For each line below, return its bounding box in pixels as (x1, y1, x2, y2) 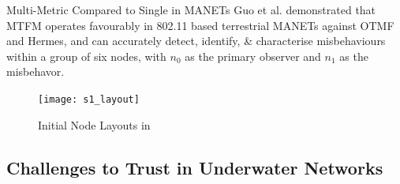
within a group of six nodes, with (6, 47, 166, 64)
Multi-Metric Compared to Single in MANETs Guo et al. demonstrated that (6, 2, 376, 17)
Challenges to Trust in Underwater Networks (6, 155, 383, 179)
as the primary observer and (185, 47, 321, 64)
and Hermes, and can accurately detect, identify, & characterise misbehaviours (6, 32, 386, 49)
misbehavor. (6, 63, 65, 80)
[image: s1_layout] (38, 93, 140, 105)
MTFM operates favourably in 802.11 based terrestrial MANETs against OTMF (6, 17, 394, 33)
